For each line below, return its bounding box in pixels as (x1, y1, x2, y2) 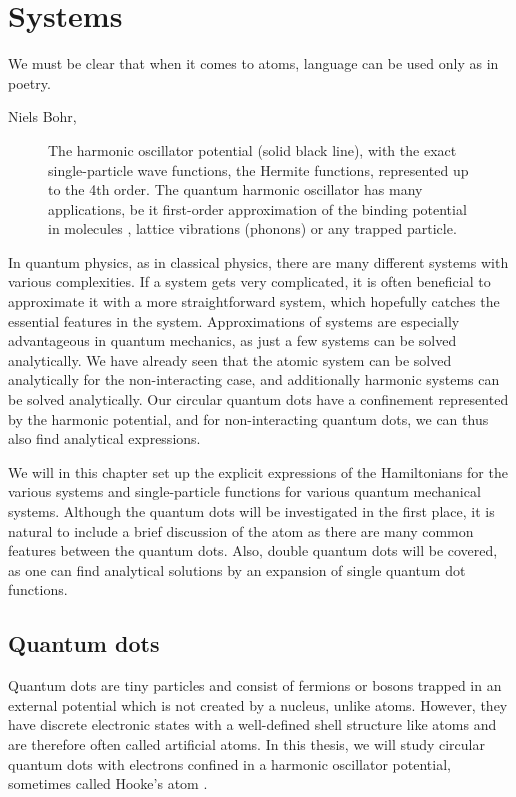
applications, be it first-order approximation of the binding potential (48, 198, 467, 219)
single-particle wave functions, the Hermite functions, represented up (48, 159, 469, 180)
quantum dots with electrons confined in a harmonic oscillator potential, (8, 753, 451, 774)
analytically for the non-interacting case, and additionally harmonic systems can (8, 369, 500, 390)
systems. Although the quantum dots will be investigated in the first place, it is (8, 501, 495, 521)
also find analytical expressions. (8, 428, 201, 449)
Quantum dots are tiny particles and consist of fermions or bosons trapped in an (8, 675, 502, 696)
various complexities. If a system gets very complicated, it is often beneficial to (8, 271, 491, 292)
